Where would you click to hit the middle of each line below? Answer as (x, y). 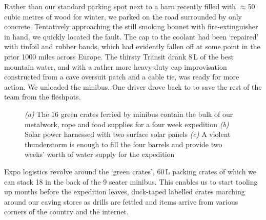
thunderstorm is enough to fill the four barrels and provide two (124, 144)
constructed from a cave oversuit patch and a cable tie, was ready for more (122, 77)
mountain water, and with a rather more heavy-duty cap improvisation (116, 66)
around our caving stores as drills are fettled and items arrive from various (121, 201)
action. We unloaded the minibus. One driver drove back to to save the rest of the (133, 86)
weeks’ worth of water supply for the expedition (100, 154)
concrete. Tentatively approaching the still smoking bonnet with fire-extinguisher (131, 26)
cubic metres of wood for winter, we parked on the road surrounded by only (123, 16)
